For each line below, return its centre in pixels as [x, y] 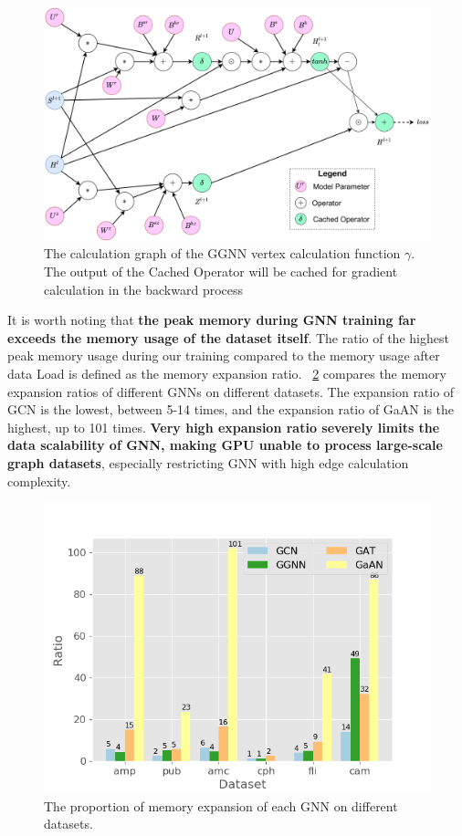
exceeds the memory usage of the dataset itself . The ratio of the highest [228, 337]
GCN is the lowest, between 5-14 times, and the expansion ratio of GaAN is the [231, 409]
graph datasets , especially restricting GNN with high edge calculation [208, 463]
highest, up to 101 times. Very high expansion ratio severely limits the [224, 427]
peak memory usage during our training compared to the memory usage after [224, 355]
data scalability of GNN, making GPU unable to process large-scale [225, 445]
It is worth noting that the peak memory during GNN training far [212, 320]
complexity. [39, 481]
